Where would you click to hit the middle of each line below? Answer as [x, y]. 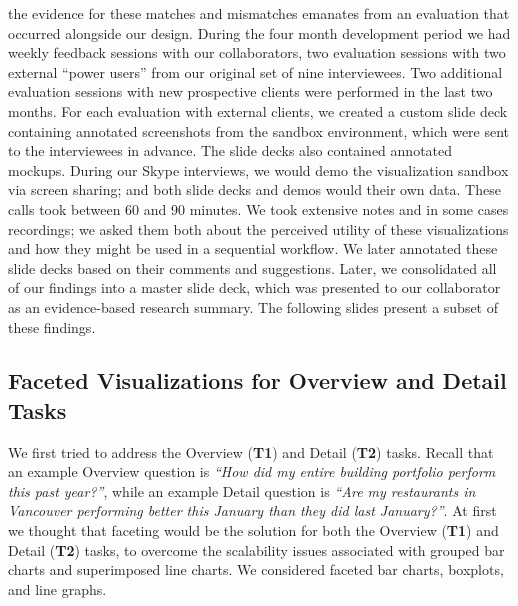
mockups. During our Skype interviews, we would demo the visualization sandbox [258, 169]
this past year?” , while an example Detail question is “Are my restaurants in [242, 490]
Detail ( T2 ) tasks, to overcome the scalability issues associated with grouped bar [256, 549]
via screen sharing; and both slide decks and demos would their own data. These [254, 189]
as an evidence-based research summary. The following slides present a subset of [253, 306]
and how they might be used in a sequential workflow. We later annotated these [253, 248]
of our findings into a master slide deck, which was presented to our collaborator [254, 287]
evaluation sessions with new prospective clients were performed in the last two [250, 91]
